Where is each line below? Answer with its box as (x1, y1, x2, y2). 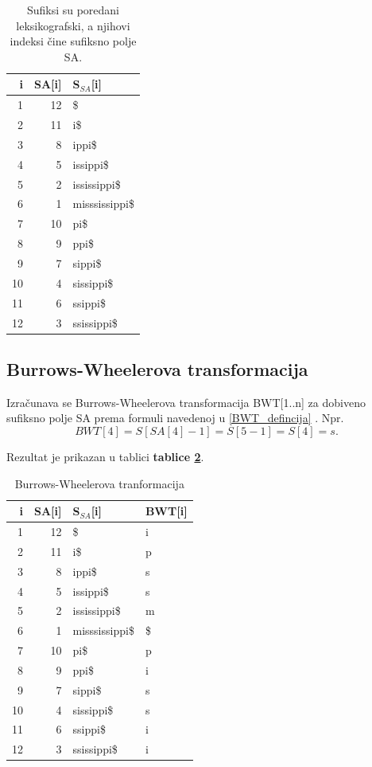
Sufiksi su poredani (26, 2, 120, 18)
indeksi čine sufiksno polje (10, 33, 137, 49)
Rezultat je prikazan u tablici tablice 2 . (6, 448, 204, 464)
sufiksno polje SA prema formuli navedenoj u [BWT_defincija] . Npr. (6, 409, 344, 426)
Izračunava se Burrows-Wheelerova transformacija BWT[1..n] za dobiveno (6, 393, 366, 410)
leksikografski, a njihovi (16, 17, 130, 33)
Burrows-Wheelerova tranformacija (14, 475, 184, 491)
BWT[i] (145, 503, 188, 519)
